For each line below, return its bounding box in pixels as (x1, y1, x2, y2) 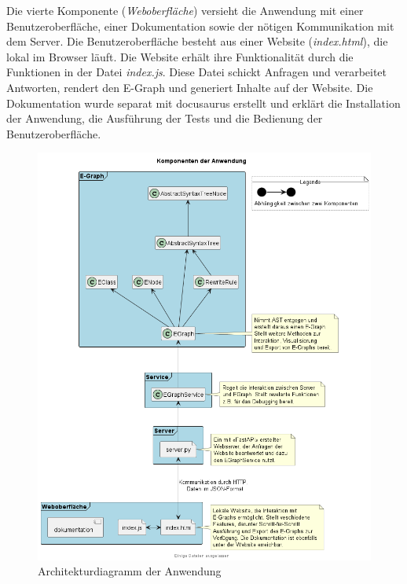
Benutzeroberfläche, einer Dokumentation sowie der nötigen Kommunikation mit (6, 17, 394, 34)
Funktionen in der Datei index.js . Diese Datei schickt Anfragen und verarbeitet (6, 64, 387, 80)
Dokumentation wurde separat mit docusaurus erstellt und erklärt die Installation (6, 94, 401, 111)
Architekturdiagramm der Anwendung (38, 563, 222, 579)
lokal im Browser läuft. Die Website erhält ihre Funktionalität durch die (6, 48, 354, 64)
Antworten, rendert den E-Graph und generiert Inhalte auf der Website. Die (6, 79, 373, 95)
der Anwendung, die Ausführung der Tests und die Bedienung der (6, 110, 323, 127)
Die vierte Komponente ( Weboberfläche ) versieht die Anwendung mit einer (6, 2, 364, 18)
